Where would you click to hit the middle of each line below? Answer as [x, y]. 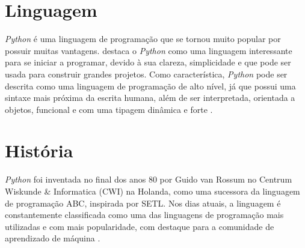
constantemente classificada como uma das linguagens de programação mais [144, 215]
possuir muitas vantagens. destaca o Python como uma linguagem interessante [149, 50]
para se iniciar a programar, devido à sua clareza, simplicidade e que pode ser [148, 62]
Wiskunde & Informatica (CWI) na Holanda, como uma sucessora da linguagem [152, 191]
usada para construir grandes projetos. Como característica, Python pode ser [146, 74]
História [39, 150]
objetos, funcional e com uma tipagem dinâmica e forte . [109, 109]
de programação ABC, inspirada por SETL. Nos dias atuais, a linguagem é [143, 203]
